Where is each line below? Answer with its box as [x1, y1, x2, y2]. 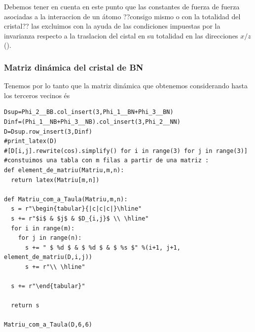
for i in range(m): [11, 224, 75, 232]
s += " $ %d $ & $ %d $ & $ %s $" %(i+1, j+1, [25, 244, 181, 251]
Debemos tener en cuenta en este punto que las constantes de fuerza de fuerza [4, 1, 240, 11]
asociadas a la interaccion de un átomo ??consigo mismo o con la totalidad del [4, 11, 241, 21]
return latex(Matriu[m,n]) [11, 176, 100, 184]
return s [11, 302, 39, 309]
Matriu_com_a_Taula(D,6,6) [4, 321, 92, 329]
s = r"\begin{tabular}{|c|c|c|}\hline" [11, 205, 142, 213]
